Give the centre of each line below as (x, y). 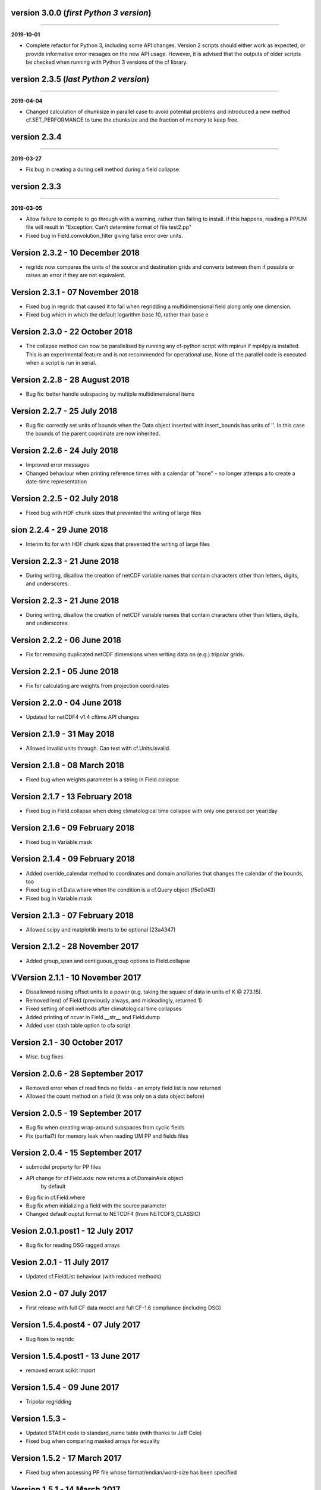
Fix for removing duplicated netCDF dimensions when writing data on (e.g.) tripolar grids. (135, 654)
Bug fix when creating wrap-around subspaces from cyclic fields (105, 1128)
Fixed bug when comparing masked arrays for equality (93, 1441)
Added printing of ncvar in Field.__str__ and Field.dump (93, 1017)
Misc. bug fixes (45, 1056)
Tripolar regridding (49, 1401)
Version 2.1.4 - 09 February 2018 (73, 859)
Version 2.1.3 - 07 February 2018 (72, 915)
